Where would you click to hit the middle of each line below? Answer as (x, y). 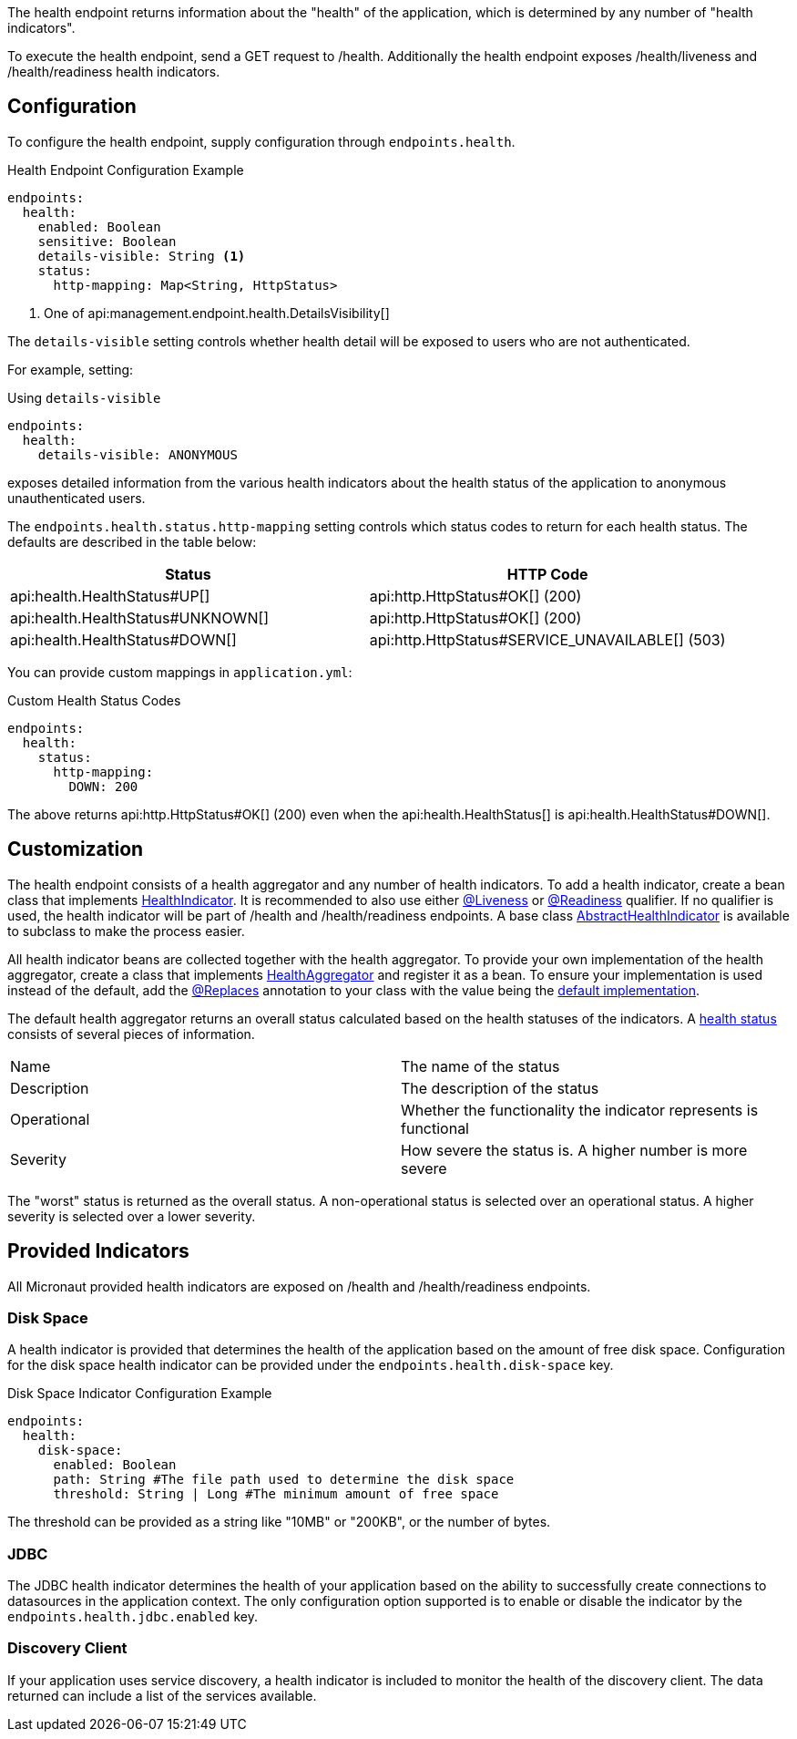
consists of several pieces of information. (131, 1034)
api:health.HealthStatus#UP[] (110, 596)
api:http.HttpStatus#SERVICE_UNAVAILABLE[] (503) (547, 639)
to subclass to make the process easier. (126, 931)
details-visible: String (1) (142, 256)
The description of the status (500, 1088)
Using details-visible (84, 397)
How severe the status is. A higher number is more (574, 1150)
